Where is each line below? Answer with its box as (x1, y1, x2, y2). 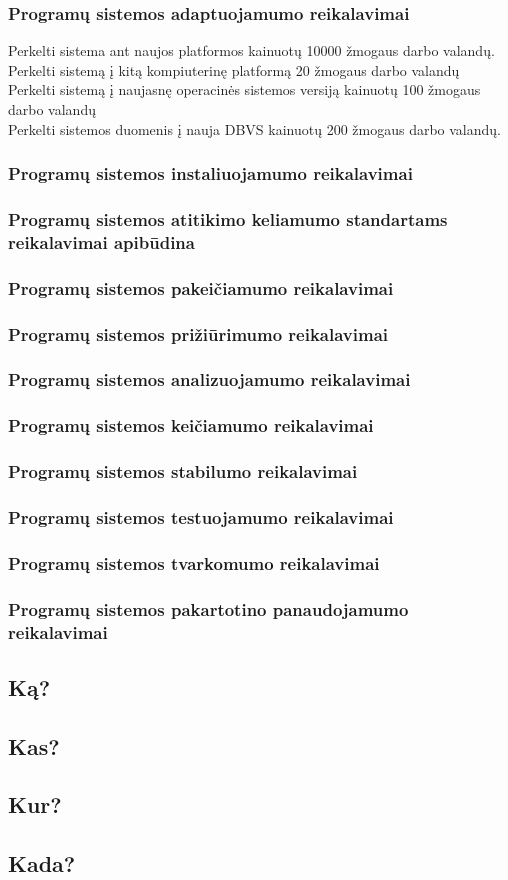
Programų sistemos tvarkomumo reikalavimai (8, 550, 380, 575)
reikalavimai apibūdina (8, 229, 195, 254)
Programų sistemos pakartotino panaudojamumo (8, 596, 409, 621)
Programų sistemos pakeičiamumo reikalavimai (8, 275, 394, 300)
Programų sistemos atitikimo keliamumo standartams (8, 206, 448, 231)
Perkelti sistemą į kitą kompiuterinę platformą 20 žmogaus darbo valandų (8, 59, 460, 80)
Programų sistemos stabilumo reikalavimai (8, 459, 358, 484)
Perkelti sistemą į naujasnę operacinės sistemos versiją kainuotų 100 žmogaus (8, 79, 481, 100)
